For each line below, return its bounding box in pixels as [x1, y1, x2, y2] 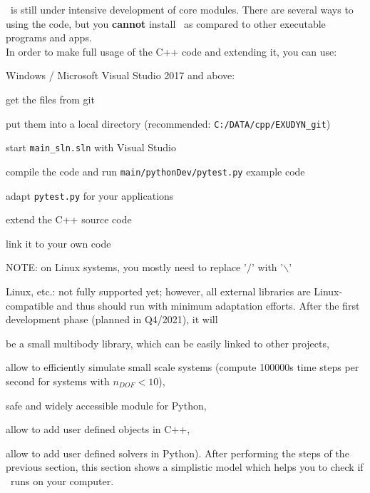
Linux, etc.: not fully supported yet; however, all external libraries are [6, 283, 311, 298]
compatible [6, 298, 53, 312]
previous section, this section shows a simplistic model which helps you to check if [6, 459, 364, 474]
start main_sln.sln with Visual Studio [6, 140, 176, 155]
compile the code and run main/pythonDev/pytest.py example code [6, 163, 305, 178]
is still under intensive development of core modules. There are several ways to [10, 2, 354, 16]
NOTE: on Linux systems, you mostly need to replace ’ [6, 260, 247, 275]
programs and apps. [6, 30, 92, 45]
